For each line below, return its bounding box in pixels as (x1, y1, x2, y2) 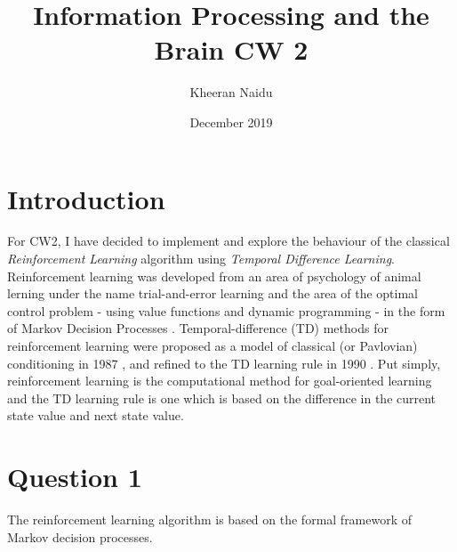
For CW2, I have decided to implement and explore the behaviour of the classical (7, 231, 450, 250)
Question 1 (7, 459, 142, 495)
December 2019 (189, 112, 273, 131)
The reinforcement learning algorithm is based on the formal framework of (7, 510, 413, 529)
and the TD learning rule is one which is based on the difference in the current (7, 388, 437, 407)
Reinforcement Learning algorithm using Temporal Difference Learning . (7, 249, 395, 268)
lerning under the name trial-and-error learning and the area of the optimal (7, 284, 418, 303)
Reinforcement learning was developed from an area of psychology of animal (7, 266, 421, 285)
